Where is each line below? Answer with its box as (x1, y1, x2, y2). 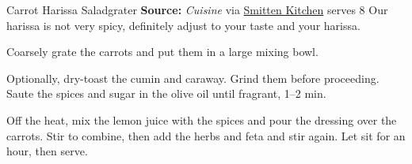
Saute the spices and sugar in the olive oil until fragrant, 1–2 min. (6, 85, 326, 102)
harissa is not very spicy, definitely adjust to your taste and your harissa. (6, 17, 360, 33)
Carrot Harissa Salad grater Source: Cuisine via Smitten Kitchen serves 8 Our (6, 2, 388, 17)
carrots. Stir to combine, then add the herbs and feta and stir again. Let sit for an (6, 127, 406, 143)
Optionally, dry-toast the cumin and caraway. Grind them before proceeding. (6, 69, 380, 86)
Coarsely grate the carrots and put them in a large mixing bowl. (6, 43, 319, 60)
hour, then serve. (6, 143, 88, 159)
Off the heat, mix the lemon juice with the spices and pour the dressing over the (6, 111, 397, 128)
